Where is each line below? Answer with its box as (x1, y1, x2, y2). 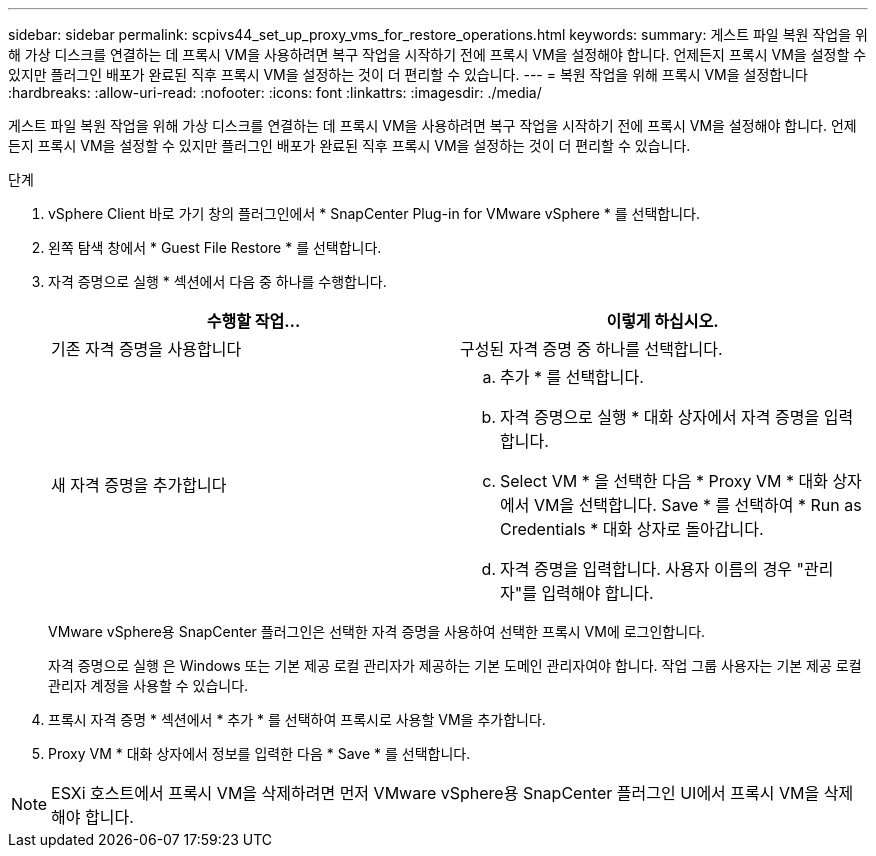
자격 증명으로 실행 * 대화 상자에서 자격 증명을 (500, 407, 820, 427)
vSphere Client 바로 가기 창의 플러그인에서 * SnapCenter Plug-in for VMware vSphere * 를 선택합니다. (48, 205, 700, 222)
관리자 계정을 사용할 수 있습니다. (48, 677, 249, 694)
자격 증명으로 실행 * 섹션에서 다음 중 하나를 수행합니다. (48, 273, 387, 290)
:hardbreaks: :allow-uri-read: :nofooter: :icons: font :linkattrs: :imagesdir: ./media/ (8, 84, 542, 101)
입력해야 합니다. (541, 583, 654, 603)
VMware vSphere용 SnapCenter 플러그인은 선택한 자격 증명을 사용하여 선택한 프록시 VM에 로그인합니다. (48, 623, 706, 640)
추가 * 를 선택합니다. (500, 367, 644, 387)
